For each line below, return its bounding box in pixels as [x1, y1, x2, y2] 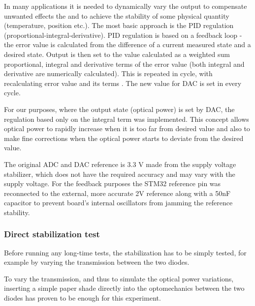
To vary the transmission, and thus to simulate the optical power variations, [4, 273, 234, 283]
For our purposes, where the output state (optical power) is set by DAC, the [4, 104, 235, 114]
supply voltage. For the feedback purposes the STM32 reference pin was [4, 178, 221, 189]
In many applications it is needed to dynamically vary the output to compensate [4, 1, 247, 11]
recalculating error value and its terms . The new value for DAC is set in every [4, 78, 242, 88]
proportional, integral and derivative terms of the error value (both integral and [4, 58, 245, 69]
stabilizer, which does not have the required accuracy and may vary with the [4, 168, 235, 179]
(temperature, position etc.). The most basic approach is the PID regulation [4, 20, 234, 30]
